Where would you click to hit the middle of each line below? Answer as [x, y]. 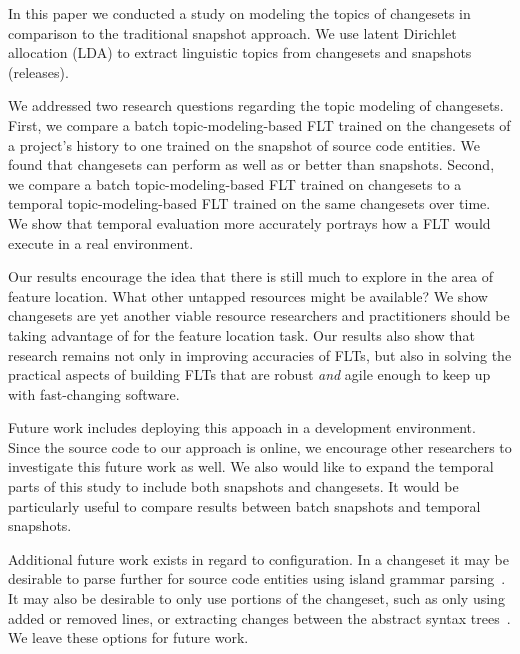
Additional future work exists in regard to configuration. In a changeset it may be [258, 558]
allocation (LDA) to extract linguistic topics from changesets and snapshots [240, 52]
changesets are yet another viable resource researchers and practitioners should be [259, 315]
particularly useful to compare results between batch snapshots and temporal [244, 505]
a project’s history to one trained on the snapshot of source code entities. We [244, 144]
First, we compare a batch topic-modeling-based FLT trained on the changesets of [259, 124]
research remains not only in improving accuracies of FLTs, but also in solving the [260, 354]
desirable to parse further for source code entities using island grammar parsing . [257, 578]
